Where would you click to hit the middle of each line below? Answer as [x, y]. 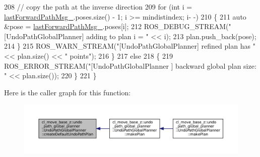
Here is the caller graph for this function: [68, 92]
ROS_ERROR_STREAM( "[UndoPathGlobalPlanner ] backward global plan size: [130, 65]
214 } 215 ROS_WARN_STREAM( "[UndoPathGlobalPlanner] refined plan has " [130, 46]
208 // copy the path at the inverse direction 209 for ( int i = [98, 7]
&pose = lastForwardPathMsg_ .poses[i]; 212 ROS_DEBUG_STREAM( [116, 26]
